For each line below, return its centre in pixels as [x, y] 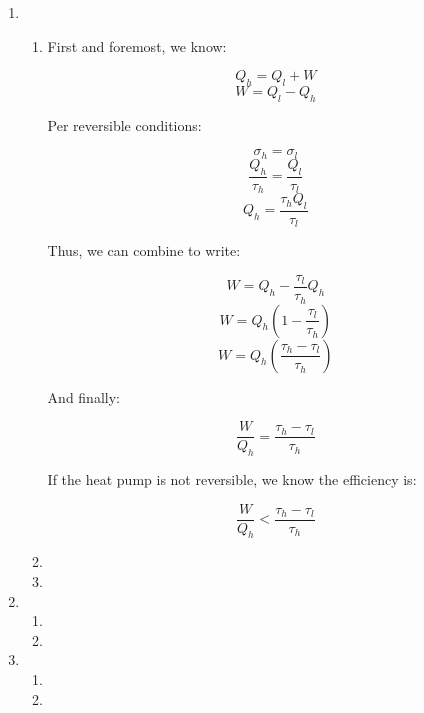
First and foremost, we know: [137, 45]
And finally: [83, 396]
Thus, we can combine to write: [144, 250]
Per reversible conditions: [124, 124]
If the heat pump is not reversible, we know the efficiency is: [232, 478]
